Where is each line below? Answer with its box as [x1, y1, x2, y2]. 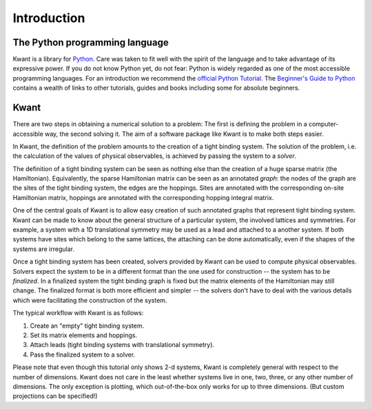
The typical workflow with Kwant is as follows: [12, 309, 144, 317]
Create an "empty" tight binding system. [30, 321, 145, 330]
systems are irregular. [12, 245, 75, 253]
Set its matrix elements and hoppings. [30, 331, 138, 339]
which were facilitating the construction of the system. [12, 296, 167, 304]
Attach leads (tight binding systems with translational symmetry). [30, 341, 215, 349]
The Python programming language [12, 37, 169, 48]
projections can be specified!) [12, 392, 98, 400]
